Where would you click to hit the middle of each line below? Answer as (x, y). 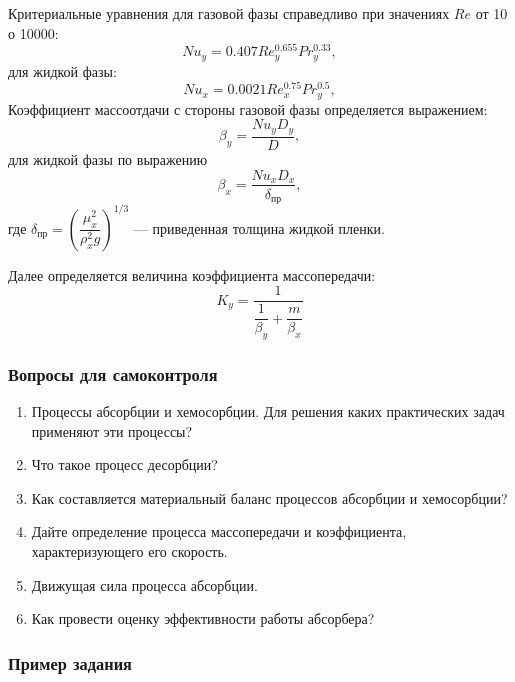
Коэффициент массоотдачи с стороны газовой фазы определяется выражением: (248, 108)
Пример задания (70, 662)
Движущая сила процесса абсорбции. (144, 584)
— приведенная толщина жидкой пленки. (259, 227)
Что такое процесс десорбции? (124, 464)
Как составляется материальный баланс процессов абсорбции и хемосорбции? (269, 497)
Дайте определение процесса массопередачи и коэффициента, (219, 531)
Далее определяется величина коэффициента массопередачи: (192, 274)
